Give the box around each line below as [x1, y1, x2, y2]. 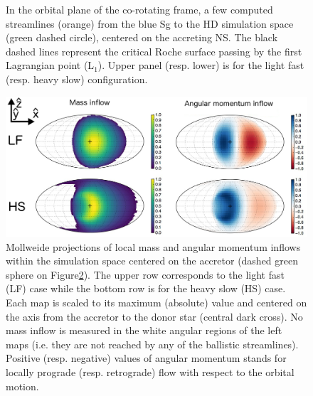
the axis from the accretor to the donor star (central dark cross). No [6, 309, 303, 323]
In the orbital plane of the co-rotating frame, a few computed [6, 2, 273, 16]
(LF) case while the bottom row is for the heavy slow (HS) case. [6, 281, 286, 296]
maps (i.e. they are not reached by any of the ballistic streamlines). [6, 336, 299, 351]
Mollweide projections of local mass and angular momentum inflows [6, 239, 301, 254]
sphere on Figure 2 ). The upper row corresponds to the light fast [6, 267, 285, 282]
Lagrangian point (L [6, 58, 95, 73]
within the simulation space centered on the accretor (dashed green [6, 253, 299, 268]
